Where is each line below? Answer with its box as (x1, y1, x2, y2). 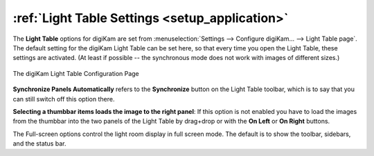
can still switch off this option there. (12, 95, 115, 103)
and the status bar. (12, 139, 66, 148)
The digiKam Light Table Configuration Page (12, 69, 140, 77)
